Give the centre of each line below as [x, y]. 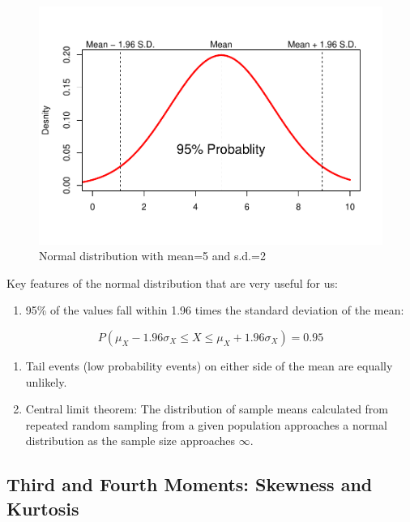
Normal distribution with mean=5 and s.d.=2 [152, 256]
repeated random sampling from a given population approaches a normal [206, 424]
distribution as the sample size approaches [130, 441]
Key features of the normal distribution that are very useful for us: [172, 282]
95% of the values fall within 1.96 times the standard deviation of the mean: [215, 310]
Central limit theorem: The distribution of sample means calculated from [207, 409]
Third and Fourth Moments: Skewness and [190, 484]
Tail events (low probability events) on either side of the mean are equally [209, 365]
